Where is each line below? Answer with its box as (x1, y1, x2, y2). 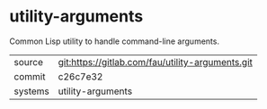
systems (13, 85, 49, 97)
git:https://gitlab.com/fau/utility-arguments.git (58, 55, 254, 68)
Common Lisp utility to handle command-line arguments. (9, 36, 220, 46)
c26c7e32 (58, 70, 103, 82)
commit (13, 70, 46, 82)
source (13, 55, 43, 68)
